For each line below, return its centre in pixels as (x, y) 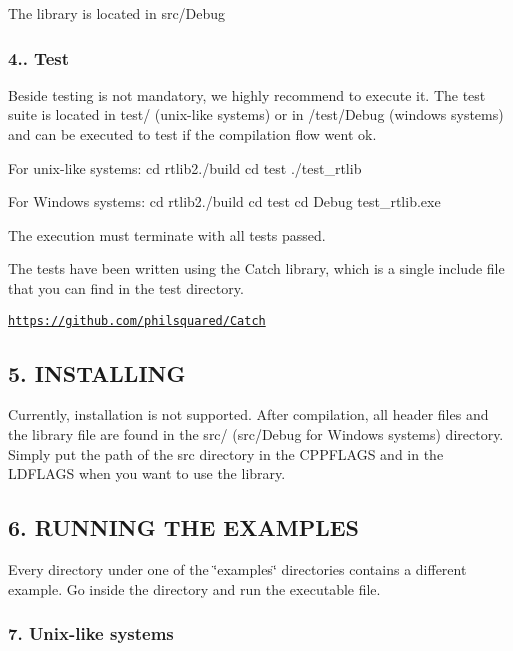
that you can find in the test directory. (126, 287)
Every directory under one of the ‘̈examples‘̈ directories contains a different (237, 569)
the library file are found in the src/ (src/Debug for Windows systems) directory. (256, 434)
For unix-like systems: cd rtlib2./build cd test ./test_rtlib (185, 167)
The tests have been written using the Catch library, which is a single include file (256, 268)
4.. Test (38, 57)
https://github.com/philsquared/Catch (137, 320)
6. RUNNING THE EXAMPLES (183, 527)
